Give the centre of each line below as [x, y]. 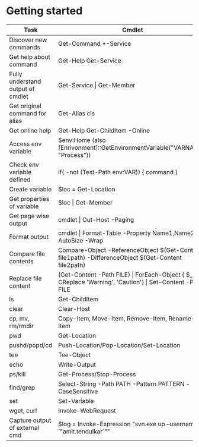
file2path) [72, 265]
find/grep [22, 388]
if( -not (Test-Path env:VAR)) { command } [118, 172]
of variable [24, 206]
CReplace [72, 282]
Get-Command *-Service [95, 43]
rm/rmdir [22, 326]
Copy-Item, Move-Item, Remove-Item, [113, 318]
